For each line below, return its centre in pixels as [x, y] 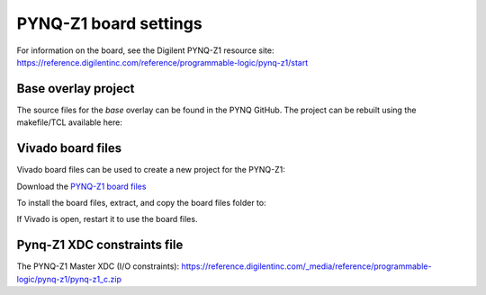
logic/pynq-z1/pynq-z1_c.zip [69, 279]
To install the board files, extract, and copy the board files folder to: [141, 202]
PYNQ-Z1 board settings [109, 23]
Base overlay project [76, 89]
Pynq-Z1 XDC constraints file [100, 245]
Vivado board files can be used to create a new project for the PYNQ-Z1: [151, 170]
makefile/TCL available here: [70, 122]
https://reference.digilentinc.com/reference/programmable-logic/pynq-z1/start [162, 62]
